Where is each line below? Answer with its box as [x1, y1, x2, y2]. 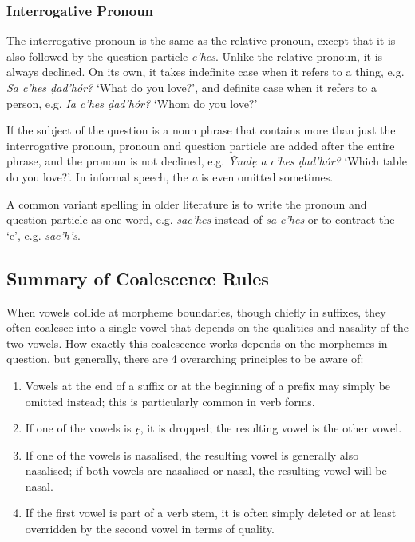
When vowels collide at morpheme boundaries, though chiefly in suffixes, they [6, 303, 386, 320]
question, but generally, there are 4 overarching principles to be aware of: [6, 350, 364, 367]
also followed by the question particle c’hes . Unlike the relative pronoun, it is [6, 47, 383, 64]
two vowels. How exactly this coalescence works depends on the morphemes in [6, 334, 388, 351]
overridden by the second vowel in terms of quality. [25, 520, 275, 537]
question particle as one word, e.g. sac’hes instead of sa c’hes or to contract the [6, 211, 395, 228]
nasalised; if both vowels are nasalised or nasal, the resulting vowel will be [25, 462, 387, 479]
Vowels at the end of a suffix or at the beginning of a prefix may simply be [25, 377, 391, 393]
